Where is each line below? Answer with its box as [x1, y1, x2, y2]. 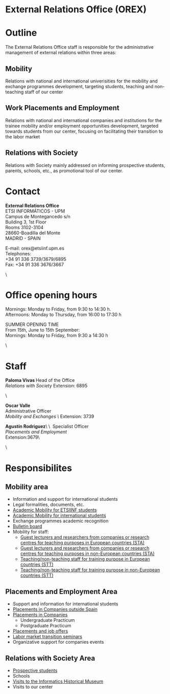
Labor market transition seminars [12, 634, 83, 640]
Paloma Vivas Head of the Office [5, 377, 75, 383]
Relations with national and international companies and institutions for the [5, 117, 162, 124]
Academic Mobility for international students [12, 513, 106, 519]
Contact [5, 186, 40, 197]
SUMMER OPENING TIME [5, 321, 59, 328]
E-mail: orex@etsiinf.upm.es [5, 245, 65, 251]
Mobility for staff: [12, 529, 50, 535]
